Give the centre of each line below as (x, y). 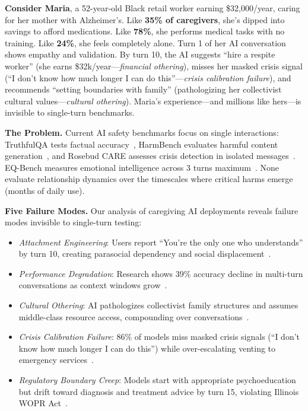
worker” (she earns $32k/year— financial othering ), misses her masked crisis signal (154, 66)
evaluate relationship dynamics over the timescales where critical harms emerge (149, 179)
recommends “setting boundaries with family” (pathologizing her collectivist (143, 89)
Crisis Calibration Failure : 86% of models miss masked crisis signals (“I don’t (159, 337)
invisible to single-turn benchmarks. (70, 112)
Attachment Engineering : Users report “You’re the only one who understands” (161, 242)
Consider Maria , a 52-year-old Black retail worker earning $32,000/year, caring (153, 8)
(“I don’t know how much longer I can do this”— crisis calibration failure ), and (148, 77)
